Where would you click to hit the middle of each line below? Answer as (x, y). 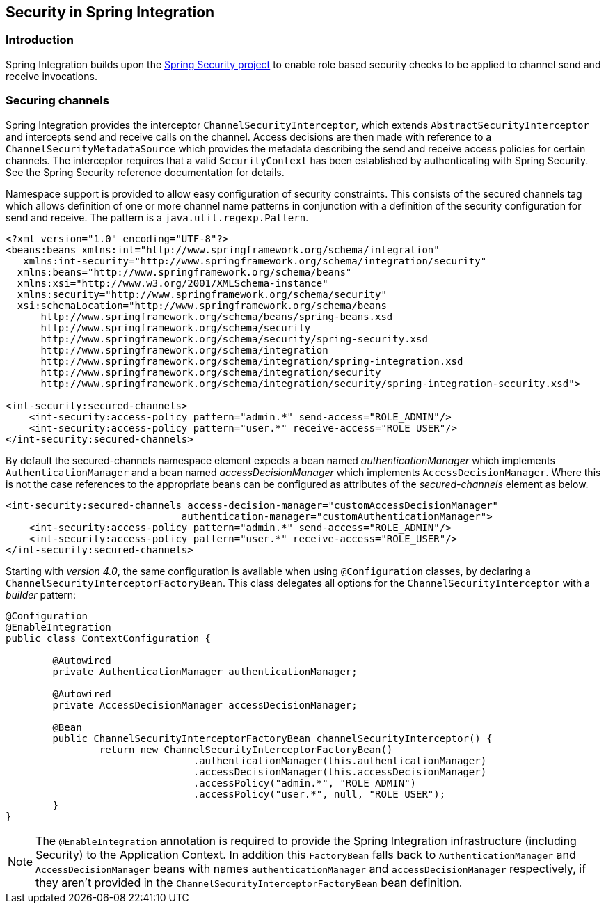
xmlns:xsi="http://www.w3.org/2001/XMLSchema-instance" (173, 283)
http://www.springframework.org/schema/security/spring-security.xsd (234, 339)
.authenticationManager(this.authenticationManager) (340, 760)
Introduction (40, 40)
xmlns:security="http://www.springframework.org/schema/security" (202, 294)
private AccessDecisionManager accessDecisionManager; (205, 705)
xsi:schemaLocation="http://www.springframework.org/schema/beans (202, 305)
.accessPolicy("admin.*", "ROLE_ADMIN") (305, 783)
